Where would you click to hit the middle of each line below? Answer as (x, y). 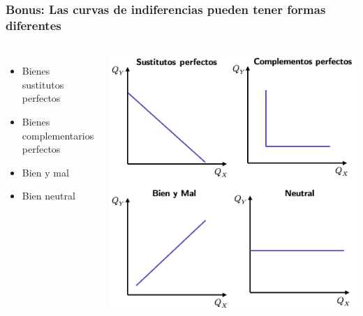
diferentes (34, 25)
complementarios (58, 135)
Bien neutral (49, 196)
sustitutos (43, 84)
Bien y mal (45, 172)
